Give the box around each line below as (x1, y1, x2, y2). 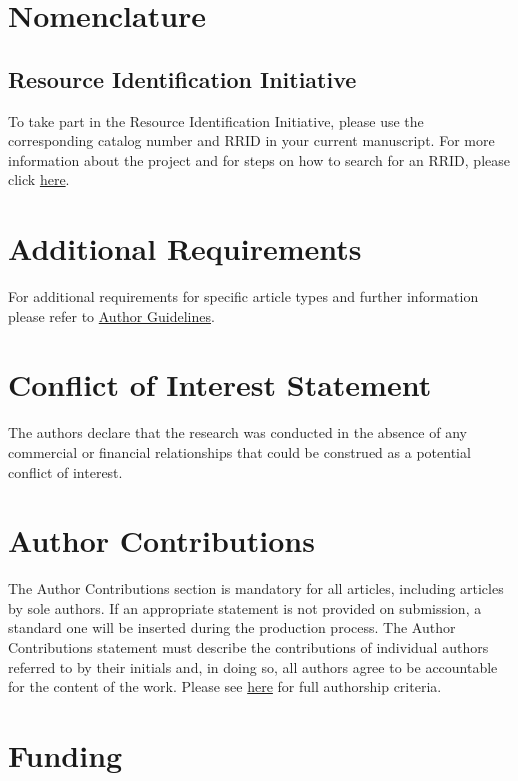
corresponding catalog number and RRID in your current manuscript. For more (8, 130, 495, 151)
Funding (8, 735, 123, 776)
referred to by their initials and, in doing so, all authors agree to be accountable (8, 656, 498, 677)
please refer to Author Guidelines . (8, 305, 215, 326)
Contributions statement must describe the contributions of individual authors (8, 637, 489, 658)
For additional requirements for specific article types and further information (8, 286, 479, 307)
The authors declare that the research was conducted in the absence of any (8, 422, 467, 443)
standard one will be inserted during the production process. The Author (8, 617, 456, 638)
